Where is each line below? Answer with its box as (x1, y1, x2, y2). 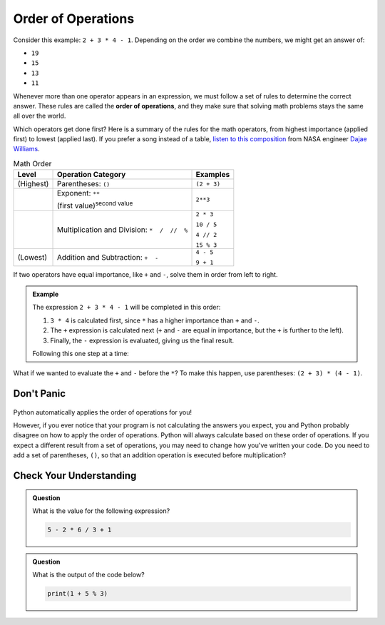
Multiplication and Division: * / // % (56, 225, 188, 235)
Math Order (13, 159, 52, 169)
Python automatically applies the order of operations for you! (13, 407, 192, 417)
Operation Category (56, 170, 126, 180)
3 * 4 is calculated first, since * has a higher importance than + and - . (50, 316, 260, 325)
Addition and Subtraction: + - (56, 252, 159, 262)
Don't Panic (13, 387, 66, 400)
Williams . (13, 145, 40, 153)
